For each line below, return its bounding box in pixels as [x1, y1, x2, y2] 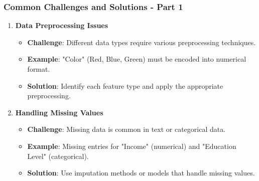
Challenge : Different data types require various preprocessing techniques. [27, 37, 256, 47]
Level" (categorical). [27, 150, 89, 161]
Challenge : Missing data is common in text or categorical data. [27, 124, 226, 134]
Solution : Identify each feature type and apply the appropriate [27, 80, 223, 91]
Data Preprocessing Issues [15, 20, 108, 31]
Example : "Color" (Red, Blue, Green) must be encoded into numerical [27, 54, 246, 64]
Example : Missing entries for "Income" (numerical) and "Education [27, 140, 236, 151]
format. [27, 64, 50, 74]
